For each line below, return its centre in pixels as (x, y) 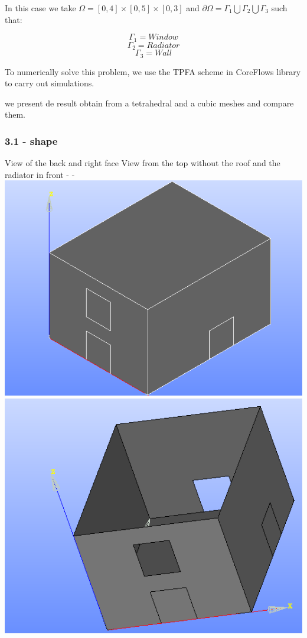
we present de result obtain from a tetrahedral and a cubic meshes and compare (149, 103)
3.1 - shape (31, 140)
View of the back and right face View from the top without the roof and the (143, 163)
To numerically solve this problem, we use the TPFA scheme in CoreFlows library (153, 71)
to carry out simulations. (50, 83)
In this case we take (40, 8)
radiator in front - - (40, 174)
